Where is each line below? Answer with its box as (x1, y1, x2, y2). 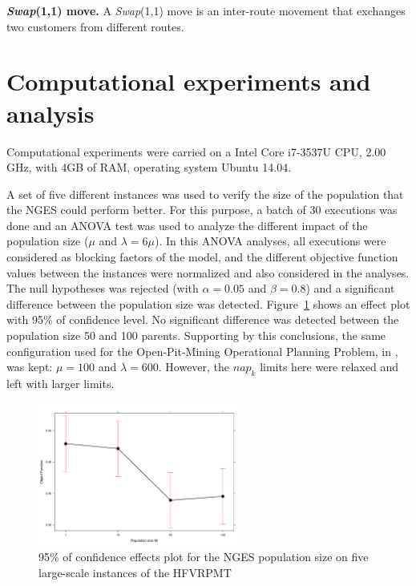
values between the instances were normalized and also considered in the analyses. (6, 264, 410, 281)
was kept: (6, 358, 53, 375)
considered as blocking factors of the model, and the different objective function (6, 249, 398, 265)
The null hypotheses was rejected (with (6, 280, 199, 297)
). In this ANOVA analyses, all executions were (155, 232, 386, 249)
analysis (6, 96, 95, 129)
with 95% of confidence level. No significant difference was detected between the (6, 311, 399, 328)
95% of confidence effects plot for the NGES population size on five (38, 548, 369, 565)
